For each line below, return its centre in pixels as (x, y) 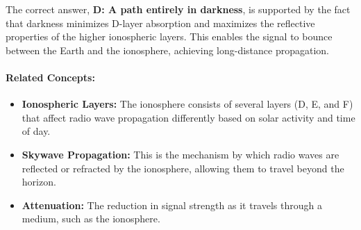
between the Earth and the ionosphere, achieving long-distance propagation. (168, 50)
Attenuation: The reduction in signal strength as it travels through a (172, 205)
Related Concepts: (50, 77)
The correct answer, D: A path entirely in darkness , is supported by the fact (178, 9)
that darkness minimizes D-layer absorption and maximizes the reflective (160, 23)
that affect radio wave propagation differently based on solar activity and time (188, 117)
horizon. (39, 182)
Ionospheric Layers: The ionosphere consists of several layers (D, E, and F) (187, 104)
